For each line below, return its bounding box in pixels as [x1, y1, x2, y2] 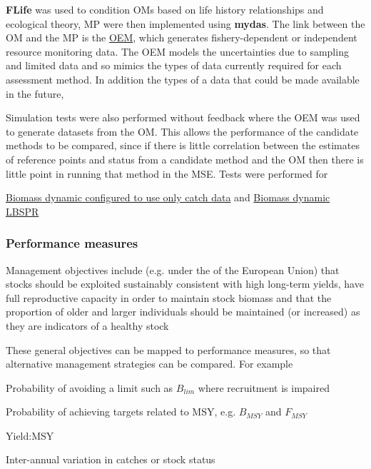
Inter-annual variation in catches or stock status [6, 452, 215, 467]
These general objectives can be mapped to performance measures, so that [6, 342, 331, 357]
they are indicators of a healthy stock [6, 318, 169, 333]
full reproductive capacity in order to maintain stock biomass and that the [6, 290, 332, 305]
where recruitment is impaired [198, 380, 330, 395]
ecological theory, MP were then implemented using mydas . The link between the [6, 16, 365, 31]
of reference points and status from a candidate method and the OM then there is [6, 151, 364, 166]
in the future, [6, 86, 64, 101]
